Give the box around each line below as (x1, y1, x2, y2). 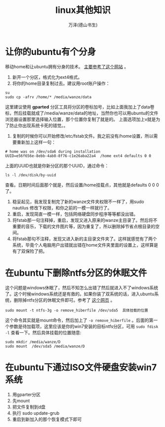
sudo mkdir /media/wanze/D (5, 339, 61, 344)
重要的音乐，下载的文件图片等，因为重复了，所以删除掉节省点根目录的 (12, 223, 156, 229)
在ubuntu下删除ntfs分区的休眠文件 (5, 267, 147, 278)
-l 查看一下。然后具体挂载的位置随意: (5, 329, 82, 335)
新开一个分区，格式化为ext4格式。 (12, 74, 82, 80)
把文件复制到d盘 (12, 404, 46, 410)
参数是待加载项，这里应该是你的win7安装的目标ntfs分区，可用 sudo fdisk (9, 323, 159, 329)
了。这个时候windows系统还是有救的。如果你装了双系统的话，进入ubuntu (5, 291, 155, 297)
